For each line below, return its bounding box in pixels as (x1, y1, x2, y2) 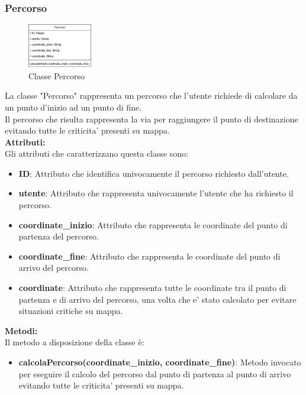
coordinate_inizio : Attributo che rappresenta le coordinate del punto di (18, 218, 288, 231)
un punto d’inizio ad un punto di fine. (5, 101, 142, 113)
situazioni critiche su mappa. (18, 305, 123, 317)
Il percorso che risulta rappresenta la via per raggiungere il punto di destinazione (5, 112, 298, 125)
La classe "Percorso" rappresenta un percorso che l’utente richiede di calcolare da (5, 89, 298, 102)
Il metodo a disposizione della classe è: (5, 336, 144, 348)
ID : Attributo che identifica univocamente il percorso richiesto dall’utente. (18, 167, 289, 179)
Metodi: (5, 324, 38, 336)
